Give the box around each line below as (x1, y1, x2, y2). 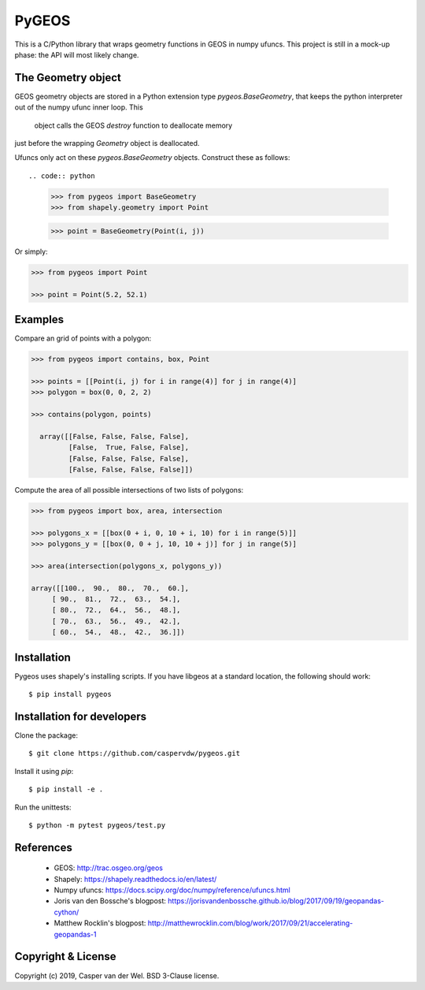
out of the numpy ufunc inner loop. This (14, 102, 143, 112)
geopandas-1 (54, 929, 97, 939)
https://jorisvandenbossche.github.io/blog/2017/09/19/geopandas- (168, 896, 385, 906)
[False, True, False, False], (68, 443, 189, 452)
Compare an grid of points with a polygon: (14, 333, 152, 343)
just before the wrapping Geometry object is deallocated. (14, 139, 200, 148)
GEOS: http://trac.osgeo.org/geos (54, 863, 163, 873)
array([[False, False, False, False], (39, 432, 189, 441)
